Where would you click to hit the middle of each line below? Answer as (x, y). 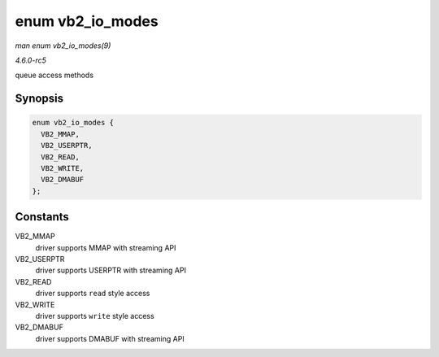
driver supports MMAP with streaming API (106, 247)
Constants (42, 217)
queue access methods (54, 75)
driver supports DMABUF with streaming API (110, 338)
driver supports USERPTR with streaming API (111, 270)
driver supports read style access (93, 294)
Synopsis (39, 99)
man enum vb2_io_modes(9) (63, 46)
